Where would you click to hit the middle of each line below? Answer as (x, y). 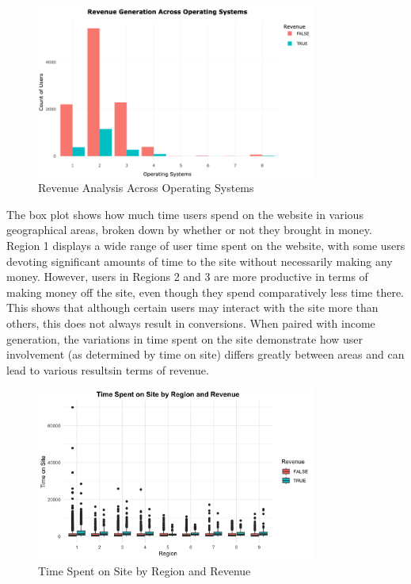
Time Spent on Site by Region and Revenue (145, 570)
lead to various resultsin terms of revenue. (108, 369)
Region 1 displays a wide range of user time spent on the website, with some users (206, 246)
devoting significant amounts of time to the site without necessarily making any (200, 261)
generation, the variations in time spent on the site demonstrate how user (185, 338)
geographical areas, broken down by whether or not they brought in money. (189, 230)
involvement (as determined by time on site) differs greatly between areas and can (205, 354)
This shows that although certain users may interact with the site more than (192, 307)
